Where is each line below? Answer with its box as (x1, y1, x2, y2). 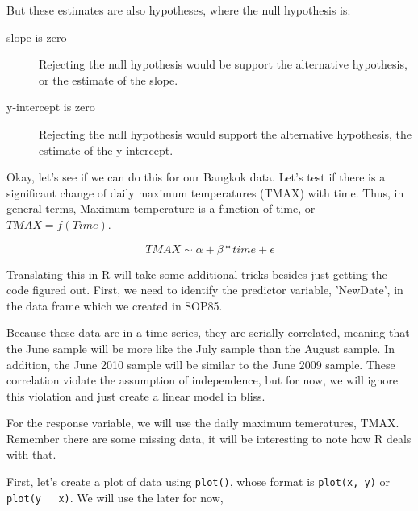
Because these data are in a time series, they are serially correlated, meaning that (6, 324, 410, 341)
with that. (6, 446, 56, 463)
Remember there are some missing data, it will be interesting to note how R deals (6, 430, 412, 447)
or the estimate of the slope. (39, 71, 178, 88)
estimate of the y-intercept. (39, 141, 173, 158)
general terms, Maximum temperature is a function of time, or (6, 200, 316, 217)
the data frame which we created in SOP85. (6, 297, 223, 314)
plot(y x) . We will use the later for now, (6, 488, 224, 505)
